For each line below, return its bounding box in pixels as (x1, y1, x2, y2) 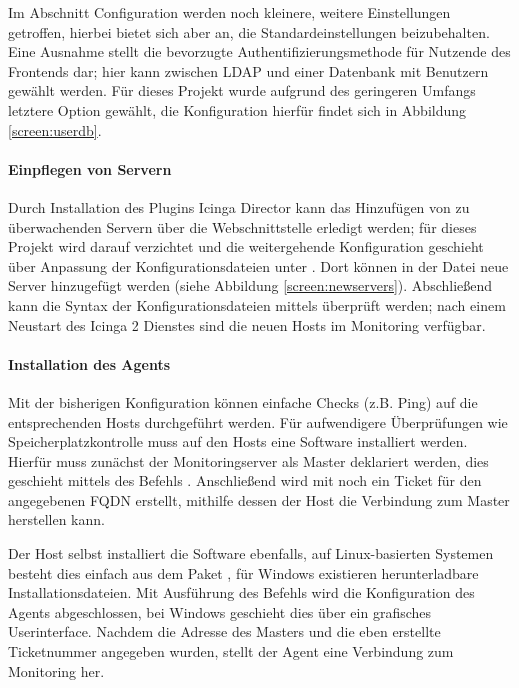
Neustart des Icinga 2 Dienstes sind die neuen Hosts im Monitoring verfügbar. (8, 314, 486, 335)
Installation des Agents (8, 353, 171, 374)
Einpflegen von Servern (8, 158, 172, 179)
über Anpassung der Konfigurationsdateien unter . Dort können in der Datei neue (8, 255, 509, 276)
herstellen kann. (8, 509, 105, 530)
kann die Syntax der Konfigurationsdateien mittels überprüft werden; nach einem (8, 294, 506, 315)
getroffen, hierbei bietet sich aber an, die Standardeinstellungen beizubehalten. (8, 21, 490, 42)
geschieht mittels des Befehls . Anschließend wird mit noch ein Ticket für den (8, 470, 482, 491)
